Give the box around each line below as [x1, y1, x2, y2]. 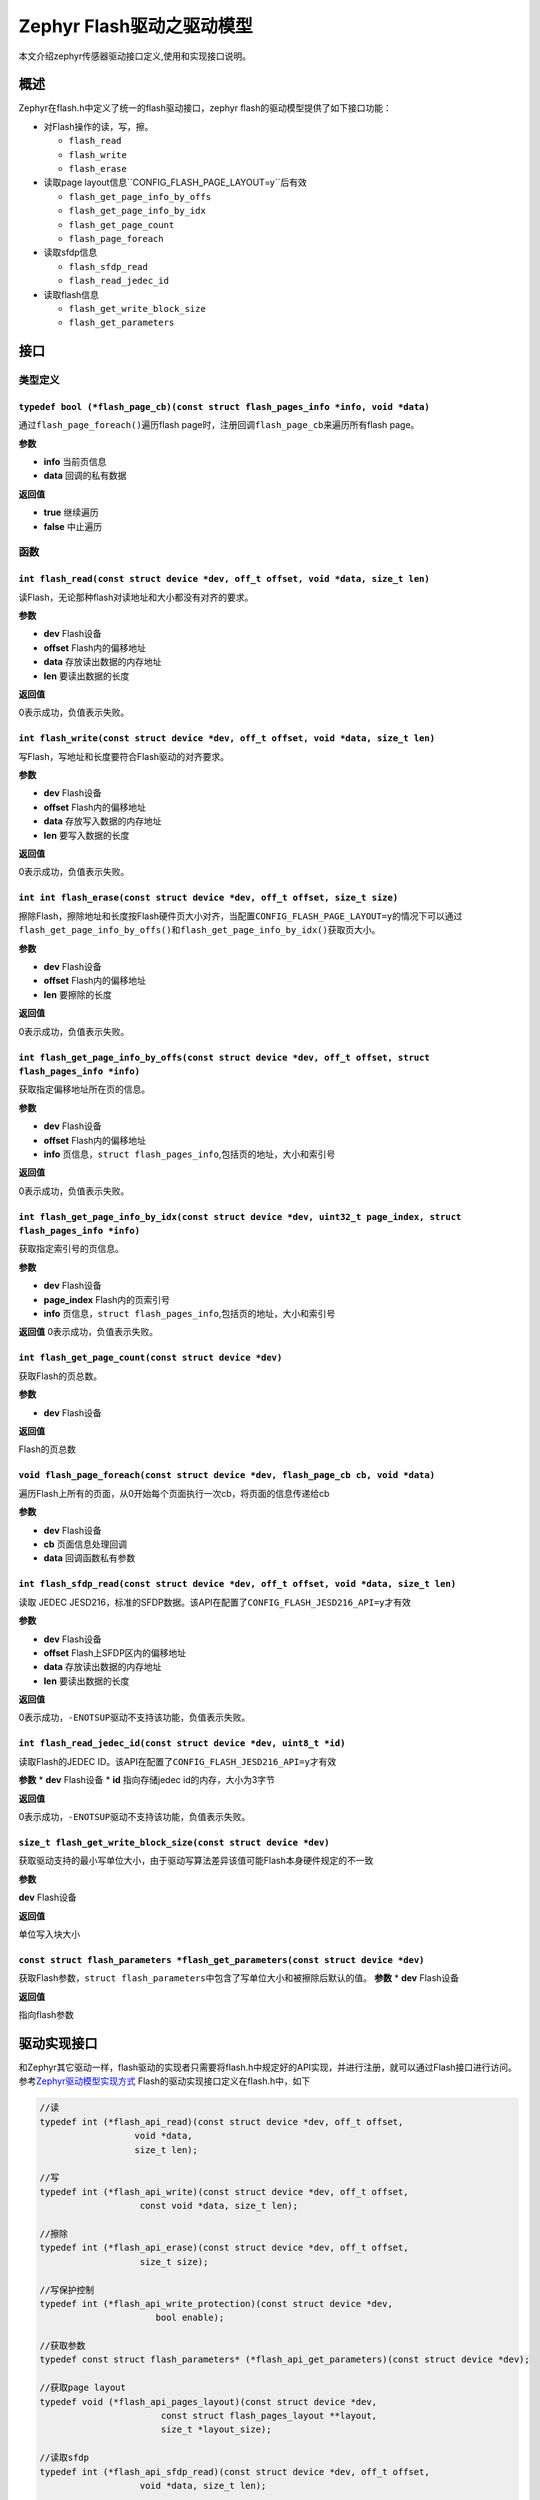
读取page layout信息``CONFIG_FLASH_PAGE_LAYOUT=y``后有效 [43, 176, 307, 189]
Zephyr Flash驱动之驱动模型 [18, 15, 254, 37]
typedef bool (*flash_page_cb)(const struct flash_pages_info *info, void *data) [18, 401, 430, 412]
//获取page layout [39, 2382, 127, 2394]
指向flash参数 [18, 2009, 75, 2021]
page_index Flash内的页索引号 [43, 1293, 170, 1305]
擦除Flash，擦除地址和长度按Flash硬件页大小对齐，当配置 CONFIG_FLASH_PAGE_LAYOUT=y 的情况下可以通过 [18, 910, 463, 922]
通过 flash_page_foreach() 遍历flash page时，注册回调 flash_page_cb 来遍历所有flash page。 [18, 419, 420, 431]
